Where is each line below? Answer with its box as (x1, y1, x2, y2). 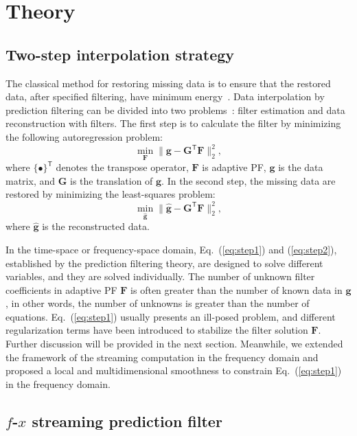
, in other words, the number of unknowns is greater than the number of (5, 296, 310, 310)
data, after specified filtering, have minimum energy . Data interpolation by (5, 89, 325, 104)
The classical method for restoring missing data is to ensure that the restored (5, 76, 331, 90)
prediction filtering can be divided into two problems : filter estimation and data (5, 102, 345, 117)
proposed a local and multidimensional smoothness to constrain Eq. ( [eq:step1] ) (5, 363, 342, 378)
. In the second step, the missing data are (161, 173, 336, 187)
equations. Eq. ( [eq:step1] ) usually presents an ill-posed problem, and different (5, 309, 336, 323)
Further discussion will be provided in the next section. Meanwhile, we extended (5, 336, 343, 351)
